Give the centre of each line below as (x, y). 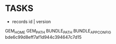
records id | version (31, 22)
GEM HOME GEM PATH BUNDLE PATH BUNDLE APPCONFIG (58, 31)
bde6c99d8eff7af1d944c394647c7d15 (43, 37)
